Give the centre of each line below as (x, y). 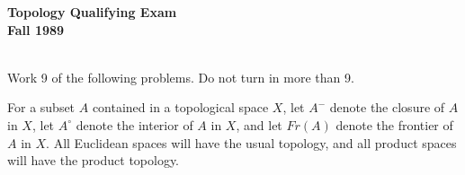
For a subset (41, 107)
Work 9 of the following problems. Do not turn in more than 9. (181, 77)
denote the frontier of (394, 124)
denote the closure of (387, 107)
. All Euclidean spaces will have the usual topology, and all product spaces (251, 142)
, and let (259, 124)
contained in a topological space (180, 107)
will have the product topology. (94, 160)
